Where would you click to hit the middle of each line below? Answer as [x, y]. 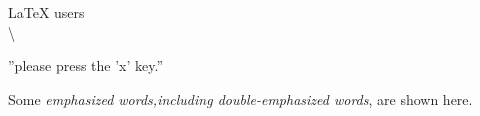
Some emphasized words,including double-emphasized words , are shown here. [240, 98]
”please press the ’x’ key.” [86, 65]
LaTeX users [46, 12]
